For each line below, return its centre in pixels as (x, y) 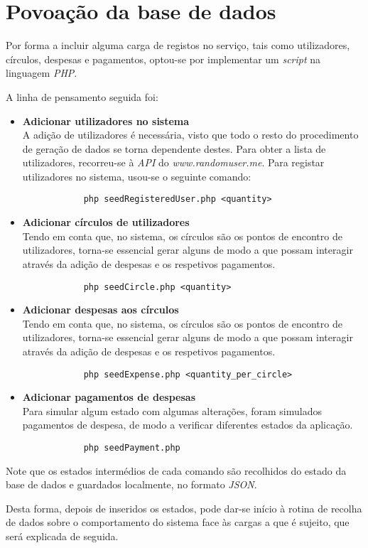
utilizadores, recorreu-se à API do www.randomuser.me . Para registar (173, 162)
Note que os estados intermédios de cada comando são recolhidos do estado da (176, 470)
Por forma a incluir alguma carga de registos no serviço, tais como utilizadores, (178, 45)
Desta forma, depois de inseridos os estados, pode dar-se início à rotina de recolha (184, 508)
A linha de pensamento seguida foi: (82, 96)
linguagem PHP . (42, 73)
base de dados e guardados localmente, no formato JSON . (131, 484)
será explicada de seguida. (62, 536)
